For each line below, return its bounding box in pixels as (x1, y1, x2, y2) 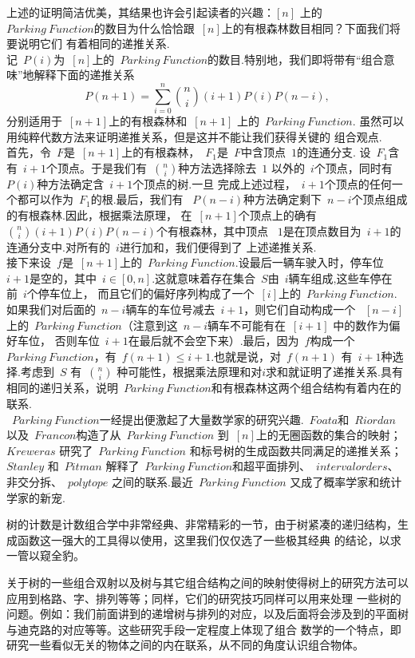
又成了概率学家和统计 (290, 473, 402, 490)
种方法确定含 (37, 175, 105, 192)
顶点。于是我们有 (57, 159, 147, 176)
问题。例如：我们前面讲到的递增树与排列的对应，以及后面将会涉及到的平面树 (6, 605, 409, 622)
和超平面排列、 (232, 458, 311, 474)
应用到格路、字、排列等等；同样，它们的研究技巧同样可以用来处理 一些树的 (6, 589, 401, 606)
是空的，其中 (29, 269, 97, 286)
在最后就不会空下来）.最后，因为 (128, 332, 299, 349)
